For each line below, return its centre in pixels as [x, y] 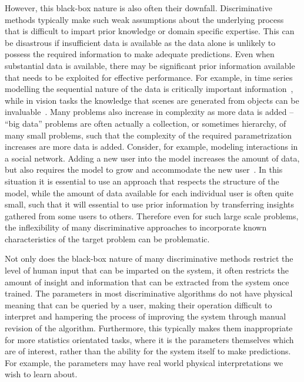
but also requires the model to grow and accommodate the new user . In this [144, 169]
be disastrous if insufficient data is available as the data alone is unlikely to [140, 42]
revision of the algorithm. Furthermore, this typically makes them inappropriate [149, 328]
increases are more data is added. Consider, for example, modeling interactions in [151, 146]
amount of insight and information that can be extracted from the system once [147, 281]
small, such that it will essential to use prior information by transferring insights [150, 204]
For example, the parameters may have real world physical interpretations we [144, 362]
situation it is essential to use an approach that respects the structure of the [142, 181]
